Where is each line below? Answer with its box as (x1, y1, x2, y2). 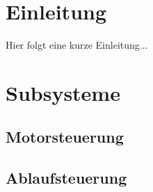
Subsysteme (6, 78, 120, 106)
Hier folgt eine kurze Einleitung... (6, 38, 148, 52)
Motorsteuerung (6, 126, 124, 147)
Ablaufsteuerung (6, 167, 127, 189)
